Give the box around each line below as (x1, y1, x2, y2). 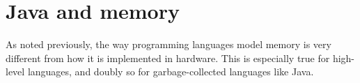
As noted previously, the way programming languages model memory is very (6, 37, 331, 52)
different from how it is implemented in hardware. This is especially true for (6, 50, 330, 65)
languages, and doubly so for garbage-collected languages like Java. (27, 64, 314, 79)
